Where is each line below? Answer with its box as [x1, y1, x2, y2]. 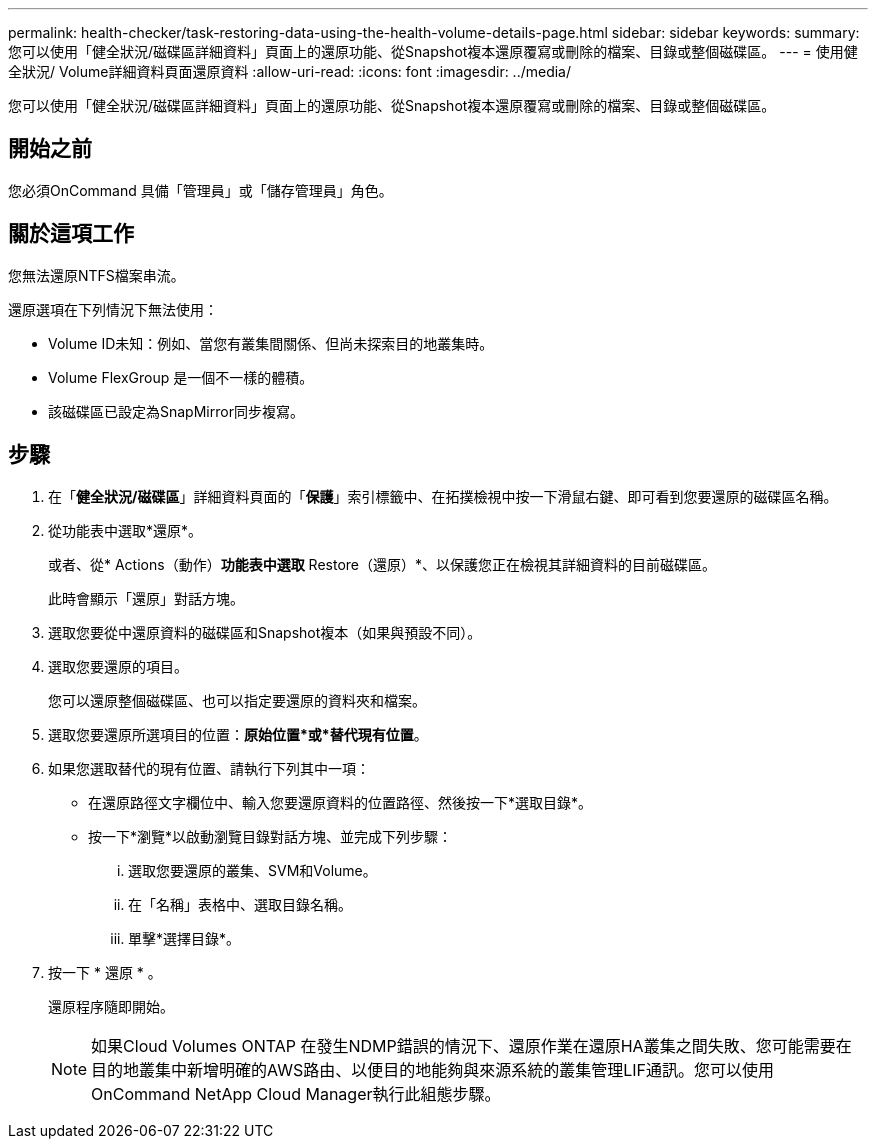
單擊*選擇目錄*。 [128, 929, 241, 947]
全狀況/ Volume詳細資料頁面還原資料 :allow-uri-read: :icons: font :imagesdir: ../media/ [8, 63, 572, 80]
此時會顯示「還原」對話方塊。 [48, 589, 244, 607]
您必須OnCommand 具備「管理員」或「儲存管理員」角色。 [8, 181, 393, 199]
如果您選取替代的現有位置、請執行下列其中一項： [48, 759, 370, 777]
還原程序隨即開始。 [48, 997, 174, 1015]
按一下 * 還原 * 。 [48, 963, 162, 981]
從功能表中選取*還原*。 [48, 521, 203, 539]
